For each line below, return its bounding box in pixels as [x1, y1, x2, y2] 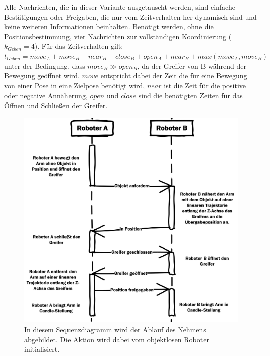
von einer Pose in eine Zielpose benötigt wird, [4, 80, 145, 91]
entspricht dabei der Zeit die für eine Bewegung [100, 70, 247, 81]
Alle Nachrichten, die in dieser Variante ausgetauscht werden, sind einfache [4, 2, 235, 12]
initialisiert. [24, 344, 60, 354]
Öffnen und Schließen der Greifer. [4, 100, 108, 110]
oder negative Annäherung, [4, 90, 88, 101]
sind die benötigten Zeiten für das [138, 90, 243, 101]
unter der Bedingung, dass [4, 60, 85, 71]
